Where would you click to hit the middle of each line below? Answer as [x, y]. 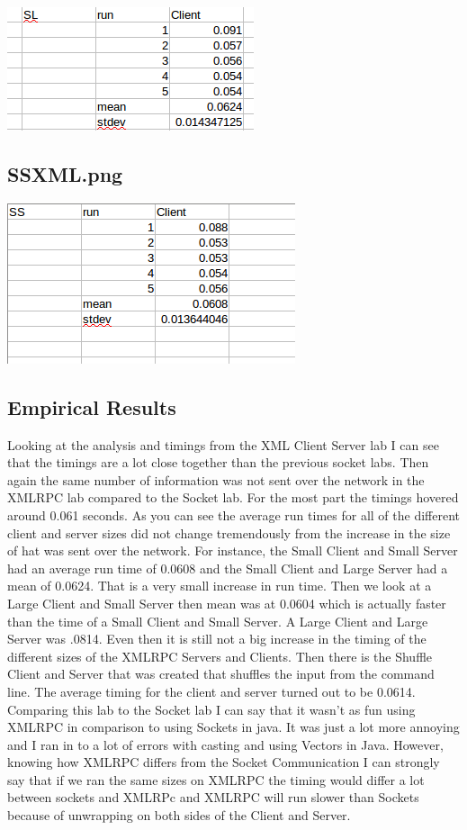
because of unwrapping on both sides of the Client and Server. [179, 815]
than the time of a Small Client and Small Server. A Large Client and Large [218, 621]
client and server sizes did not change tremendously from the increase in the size [229, 532]
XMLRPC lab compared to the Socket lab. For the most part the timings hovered [233, 497]
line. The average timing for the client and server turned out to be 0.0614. [211, 691]
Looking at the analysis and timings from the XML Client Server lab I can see [223, 444]
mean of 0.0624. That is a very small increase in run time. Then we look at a [220, 586]
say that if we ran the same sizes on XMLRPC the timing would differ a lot [216, 779]
